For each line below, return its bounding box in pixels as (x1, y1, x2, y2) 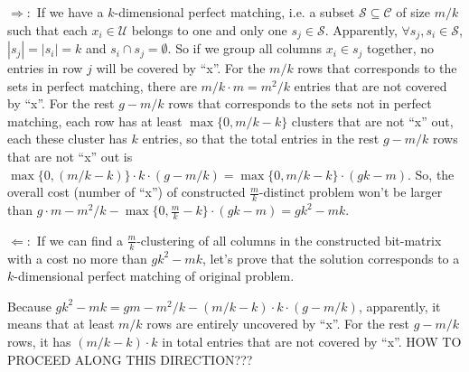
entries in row (7, 59, 83, 78)
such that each (7, 20, 88, 39)
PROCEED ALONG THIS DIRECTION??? (7, 349, 253, 368)
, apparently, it (358, 296, 441, 315)
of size (396, 3, 431, 21)
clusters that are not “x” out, (291, 111, 454, 130)
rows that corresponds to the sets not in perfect (168, 94, 432, 113)
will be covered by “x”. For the (96, 59, 266, 78)
